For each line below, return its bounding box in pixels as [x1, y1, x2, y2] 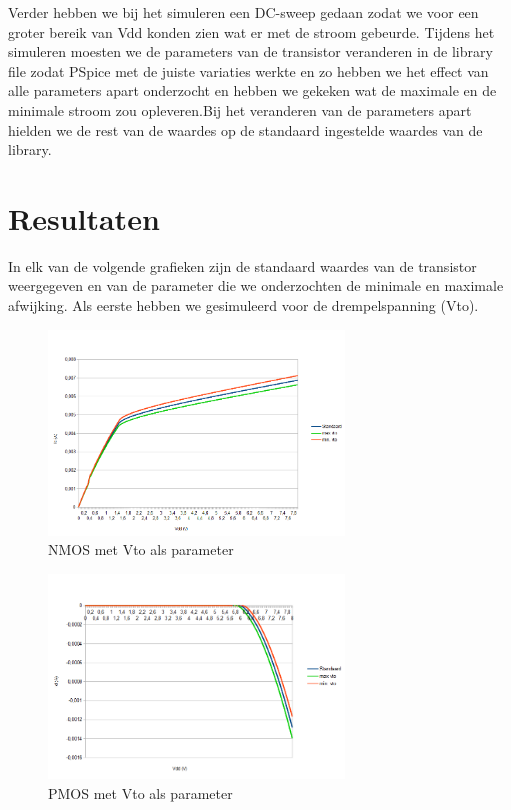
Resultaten [8, 197, 160, 238]
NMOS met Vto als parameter [48, 539, 234, 560]
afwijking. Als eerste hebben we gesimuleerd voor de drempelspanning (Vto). [8, 295, 479, 316]
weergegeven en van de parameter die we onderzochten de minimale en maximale [8, 275, 504, 296]
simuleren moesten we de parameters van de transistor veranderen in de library [8, 41, 493, 62]
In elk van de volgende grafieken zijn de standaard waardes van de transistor [8, 255, 477, 276]
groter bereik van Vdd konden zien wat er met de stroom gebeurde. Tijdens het [8, 21, 495, 42]
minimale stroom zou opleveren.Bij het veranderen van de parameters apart [8, 99, 472, 120]
